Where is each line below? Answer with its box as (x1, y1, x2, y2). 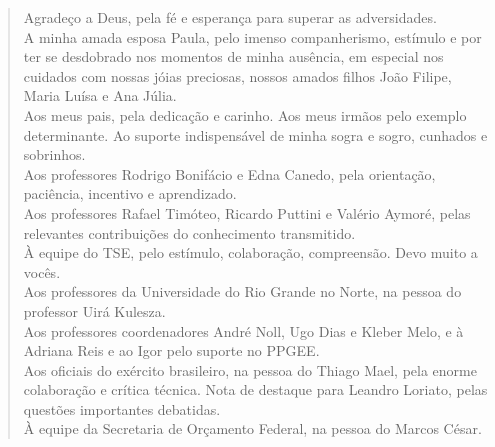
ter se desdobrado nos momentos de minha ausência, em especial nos (23, 46, 444, 67)
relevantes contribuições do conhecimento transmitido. (23, 222, 356, 243)
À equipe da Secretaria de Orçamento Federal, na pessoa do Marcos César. (23, 418, 482, 439)
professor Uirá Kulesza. (23, 300, 166, 321)
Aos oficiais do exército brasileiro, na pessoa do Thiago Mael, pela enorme (23, 359, 477, 380)
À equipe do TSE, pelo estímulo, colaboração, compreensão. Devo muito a (23, 242, 478, 263)
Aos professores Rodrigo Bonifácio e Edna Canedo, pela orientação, (23, 163, 436, 184)
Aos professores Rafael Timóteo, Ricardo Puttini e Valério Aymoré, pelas (23, 202, 471, 223)
